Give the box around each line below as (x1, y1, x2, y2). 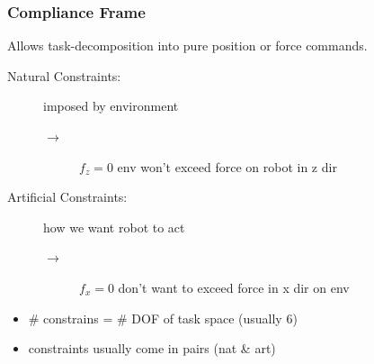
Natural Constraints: (7, 66, 121, 85)
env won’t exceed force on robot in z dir (117, 157, 337, 176)
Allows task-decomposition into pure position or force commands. (7, 36, 368, 55)
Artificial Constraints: (7, 187, 128, 206)
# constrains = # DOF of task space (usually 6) (28, 308, 298, 327)
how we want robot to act (43, 217, 185, 236)
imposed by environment (43, 96, 179, 115)
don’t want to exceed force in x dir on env (118, 278, 350, 296)
